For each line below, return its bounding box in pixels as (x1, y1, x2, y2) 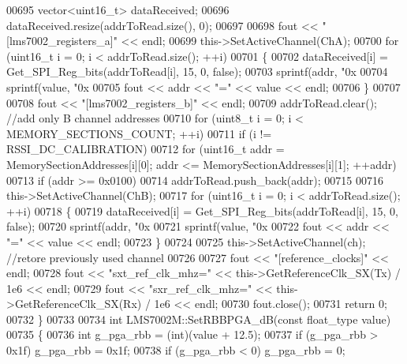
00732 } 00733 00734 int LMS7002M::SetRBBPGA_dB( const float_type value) (6, 310, 391, 327)
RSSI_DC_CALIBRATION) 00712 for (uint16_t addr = (6, 141, 285, 157)
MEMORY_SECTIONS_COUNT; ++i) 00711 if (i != (6, 125, 272, 141)
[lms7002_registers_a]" (6, 32, 118, 49)
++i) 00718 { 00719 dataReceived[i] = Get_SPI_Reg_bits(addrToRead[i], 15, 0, (6, 202, 398, 219)
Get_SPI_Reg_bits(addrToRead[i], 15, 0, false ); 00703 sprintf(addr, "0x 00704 (6, 63, 388, 80)
